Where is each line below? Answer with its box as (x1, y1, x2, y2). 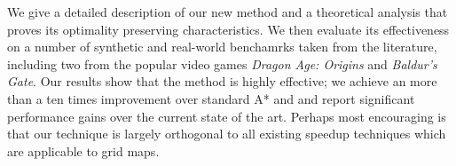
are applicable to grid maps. (7, 141, 160, 160)
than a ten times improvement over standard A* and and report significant (7, 89, 415, 107)
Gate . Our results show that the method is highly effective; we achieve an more (7, 72, 437, 91)
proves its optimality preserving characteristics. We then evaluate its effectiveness (7, 20, 450, 38)
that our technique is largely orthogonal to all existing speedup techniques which (7, 124, 446, 143)
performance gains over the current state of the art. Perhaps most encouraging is (7, 107, 446, 125)
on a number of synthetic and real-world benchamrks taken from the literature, (7, 37, 437, 56)
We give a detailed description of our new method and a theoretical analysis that (7, 3, 448, 20)
